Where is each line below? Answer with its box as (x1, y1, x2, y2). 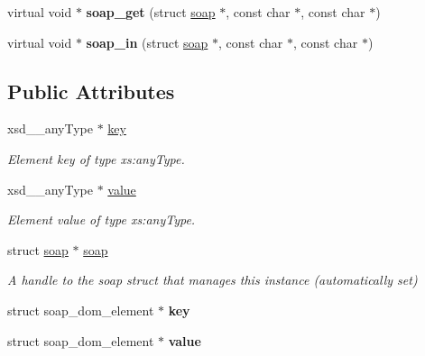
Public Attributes (7, 77, 175, 105)
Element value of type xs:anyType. (7, 210, 196, 229)
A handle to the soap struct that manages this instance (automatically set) (7, 270, 418, 289)
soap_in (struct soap (86, 32, 208, 51)
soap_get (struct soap (86, 3, 216, 21)
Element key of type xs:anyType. (7, 149, 185, 168)
